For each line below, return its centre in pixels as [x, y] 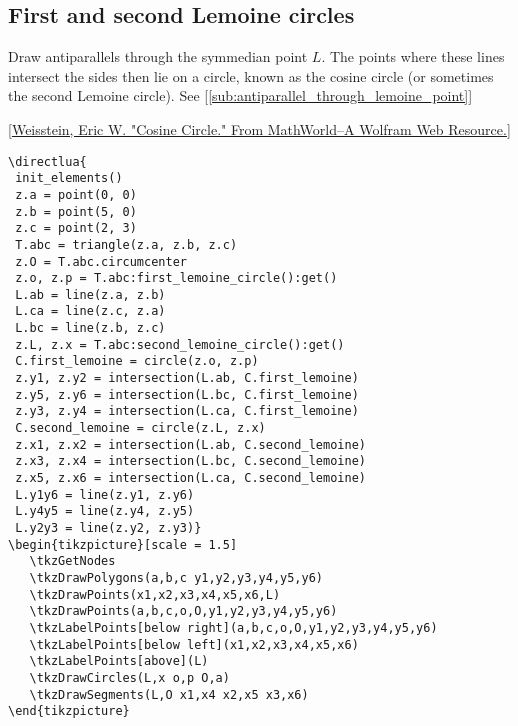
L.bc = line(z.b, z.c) [90, 328]
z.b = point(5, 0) [76, 211]
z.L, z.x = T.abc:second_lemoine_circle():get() [180, 344]
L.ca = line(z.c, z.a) [90, 311]
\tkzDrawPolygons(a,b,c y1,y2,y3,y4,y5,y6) [176, 577]
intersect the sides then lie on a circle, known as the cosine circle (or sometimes [251, 75]
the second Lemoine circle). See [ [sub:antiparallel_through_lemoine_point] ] [240, 95]
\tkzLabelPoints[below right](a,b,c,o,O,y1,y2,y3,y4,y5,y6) [233, 627]
